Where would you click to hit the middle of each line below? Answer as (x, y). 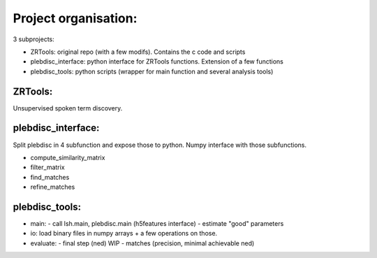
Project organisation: (75, 18)
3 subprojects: (34, 39)
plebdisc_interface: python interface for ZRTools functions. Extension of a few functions (157, 62)
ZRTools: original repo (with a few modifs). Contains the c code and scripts (138, 52)
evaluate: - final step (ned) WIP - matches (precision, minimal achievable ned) (142, 243)
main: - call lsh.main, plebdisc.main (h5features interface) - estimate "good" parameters (157, 223)
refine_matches (53, 187)
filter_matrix (48, 167)
